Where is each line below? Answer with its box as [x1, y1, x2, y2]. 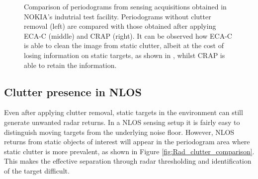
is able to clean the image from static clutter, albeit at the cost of [24, 40, 224, 51]
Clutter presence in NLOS [4, 84, 142, 99]
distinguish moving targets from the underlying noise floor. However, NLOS [4, 126, 235, 137]
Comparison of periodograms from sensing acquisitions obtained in [24, 1, 227, 11]
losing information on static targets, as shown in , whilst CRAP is [24, 50, 225, 60]
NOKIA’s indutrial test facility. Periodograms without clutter [24, 11, 211, 21]
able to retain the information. [24, 60, 117, 70]
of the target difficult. [4, 165, 70, 176]
